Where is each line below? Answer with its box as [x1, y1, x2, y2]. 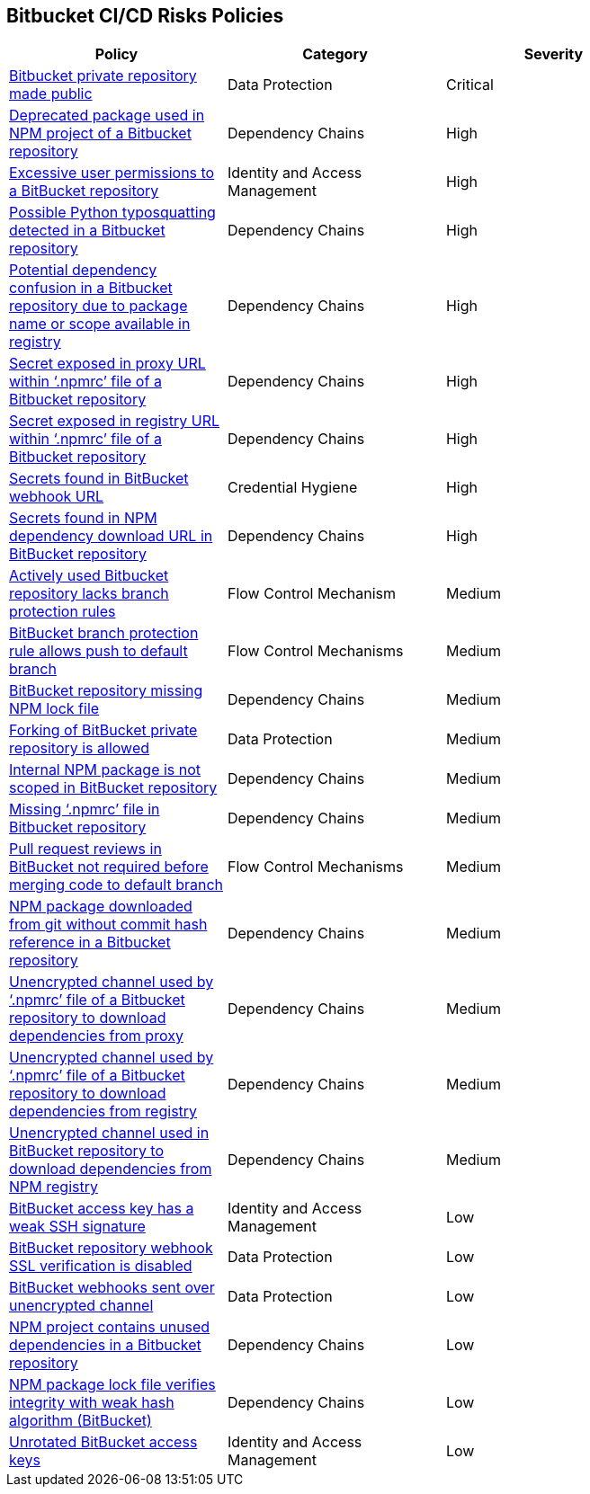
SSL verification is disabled [9, 1257, 192, 1276]
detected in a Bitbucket [9, 221, 165, 240]
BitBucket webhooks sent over [9, 1278, 215, 1297]
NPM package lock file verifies [9, 1375, 216, 1394]
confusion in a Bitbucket [9, 279, 173, 298]
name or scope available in [9, 315, 191, 333]
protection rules [9, 602, 116, 621]
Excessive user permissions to [9, 164, 215, 182]
